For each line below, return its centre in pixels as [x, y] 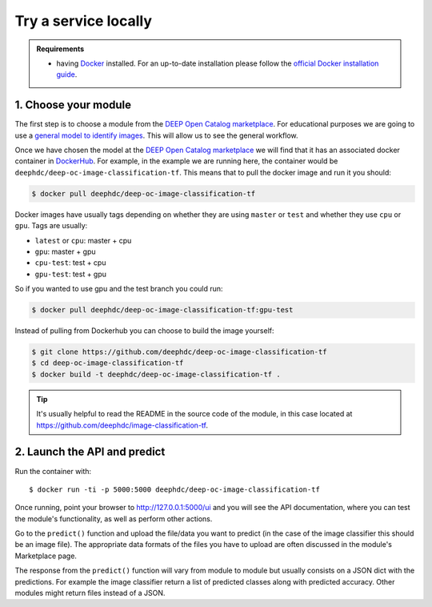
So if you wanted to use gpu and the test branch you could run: [119, 289]
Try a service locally [83, 21]
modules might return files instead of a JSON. [90, 593]
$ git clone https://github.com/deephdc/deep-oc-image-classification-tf [179, 352]
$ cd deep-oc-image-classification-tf [108, 363]
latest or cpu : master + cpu [83, 240]
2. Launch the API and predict [90, 452]
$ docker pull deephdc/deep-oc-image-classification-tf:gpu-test [162, 310]
